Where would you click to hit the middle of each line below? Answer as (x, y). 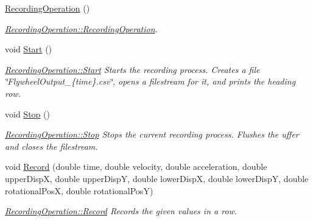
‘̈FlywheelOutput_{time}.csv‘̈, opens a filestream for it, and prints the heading (150, 81)
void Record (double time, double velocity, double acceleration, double (136, 167)
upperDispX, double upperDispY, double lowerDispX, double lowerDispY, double (157, 178)
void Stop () (27, 114)
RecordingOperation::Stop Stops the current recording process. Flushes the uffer (152, 134)
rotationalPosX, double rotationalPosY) (79, 190)
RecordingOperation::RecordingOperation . (81, 28)
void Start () (29, 49)
